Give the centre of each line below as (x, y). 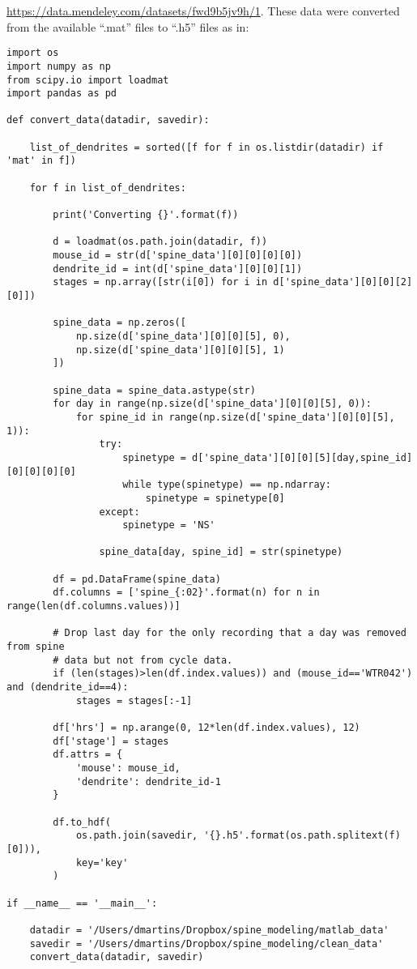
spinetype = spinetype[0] (215, 498)
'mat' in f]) (41, 161)
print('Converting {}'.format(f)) (146, 215)
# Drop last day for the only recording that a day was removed (230, 633)
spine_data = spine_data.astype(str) (154, 390)
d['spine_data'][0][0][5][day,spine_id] (302, 457)
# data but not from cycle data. (143, 660)
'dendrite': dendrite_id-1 (148, 781)
